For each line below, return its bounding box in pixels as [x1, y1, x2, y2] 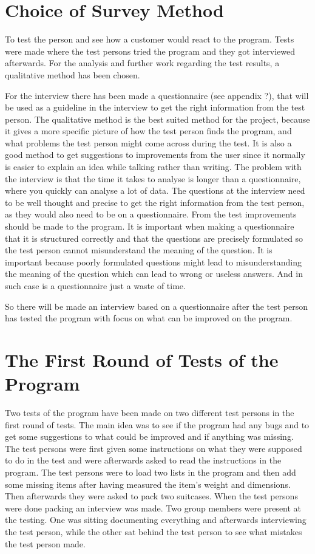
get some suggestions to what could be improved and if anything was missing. [5, 430, 294, 443]
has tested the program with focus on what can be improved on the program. [5, 312, 293, 324]
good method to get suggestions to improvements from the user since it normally [5, 148, 305, 161]
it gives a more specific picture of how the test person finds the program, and [5, 125, 292, 137]
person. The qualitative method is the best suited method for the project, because [5, 112, 310, 125]
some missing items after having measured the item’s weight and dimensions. [5, 477, 291, 490]
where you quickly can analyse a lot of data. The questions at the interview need [5, 184, 305, 197]
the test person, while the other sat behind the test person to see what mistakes [5, 525, 302, 538]
